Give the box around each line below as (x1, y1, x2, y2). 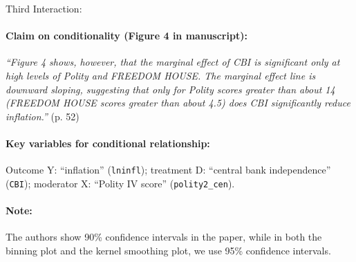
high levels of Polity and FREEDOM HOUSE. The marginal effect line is (6, 68, 316, 82)
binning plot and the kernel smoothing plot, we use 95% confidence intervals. (6, 243, 331, 257)
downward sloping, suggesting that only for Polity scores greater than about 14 (6, 82, 335, 96)
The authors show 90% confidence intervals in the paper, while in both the (6, 230, 322, 244)
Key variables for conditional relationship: (6, 135, 210, 150)
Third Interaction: (6, 1, 82, 15)
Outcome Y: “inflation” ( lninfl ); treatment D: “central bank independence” (6, 162, 331, 177)
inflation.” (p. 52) (6, 109, 79, 123)
